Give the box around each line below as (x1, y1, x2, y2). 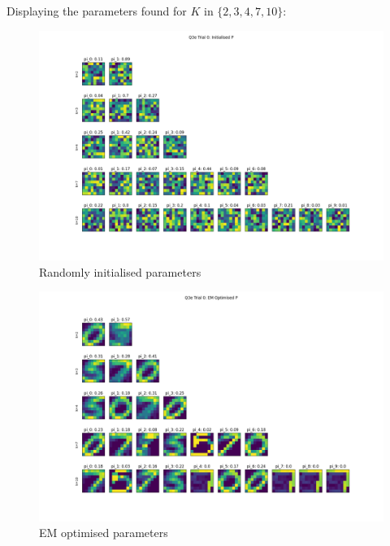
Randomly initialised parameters (39, 263, 201, 280)
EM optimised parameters (39, 524, 168, 541)
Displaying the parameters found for (6, 2, 187, 19)
